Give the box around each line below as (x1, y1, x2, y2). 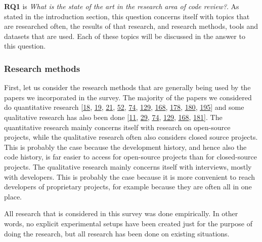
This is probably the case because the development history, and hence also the (4, 141, 247, 152)
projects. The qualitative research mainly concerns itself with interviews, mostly (4, 161, 252, 172)
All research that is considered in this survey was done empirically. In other (4, 208, 238, 219)
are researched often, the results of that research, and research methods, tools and (4, 21, 258, 31)
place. (4, 191, 22, 201)
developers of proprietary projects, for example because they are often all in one (4, 181, 252, 192)
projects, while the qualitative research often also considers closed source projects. (4, 132, 258, 142)
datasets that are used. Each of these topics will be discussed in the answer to (4, 30, 245, 41)
